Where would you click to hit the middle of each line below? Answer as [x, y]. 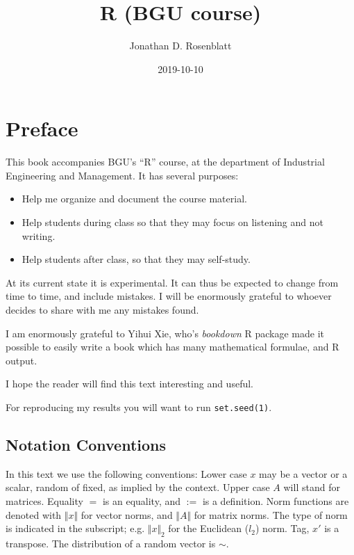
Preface [42, 128]
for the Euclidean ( [209, 528]
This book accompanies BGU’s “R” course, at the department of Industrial [165, 162]
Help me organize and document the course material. [134, 199]
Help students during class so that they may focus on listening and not [172, 222]
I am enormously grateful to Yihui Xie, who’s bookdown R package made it [165, 333]
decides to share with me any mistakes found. [102, 309]
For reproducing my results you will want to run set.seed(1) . [139, 407]
